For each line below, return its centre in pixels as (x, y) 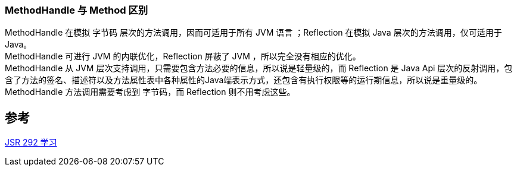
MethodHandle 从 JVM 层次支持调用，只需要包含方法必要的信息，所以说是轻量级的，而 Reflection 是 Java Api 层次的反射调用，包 (259, 68)
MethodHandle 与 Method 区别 (77, 10)
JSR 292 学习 (31, 142)
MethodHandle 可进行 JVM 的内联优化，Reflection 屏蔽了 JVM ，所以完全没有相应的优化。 (183, 56)
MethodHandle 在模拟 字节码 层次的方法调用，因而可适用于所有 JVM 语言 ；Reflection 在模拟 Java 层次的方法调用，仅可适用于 (253, 33)
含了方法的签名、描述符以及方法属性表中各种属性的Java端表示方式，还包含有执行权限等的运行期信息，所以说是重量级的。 (244, 80)
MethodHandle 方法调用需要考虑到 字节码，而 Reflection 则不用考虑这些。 (150, 92)
